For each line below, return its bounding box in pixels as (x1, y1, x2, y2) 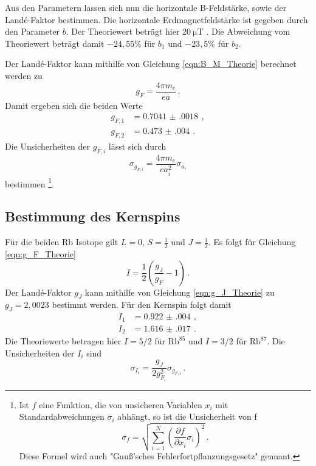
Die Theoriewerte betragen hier (5, 335, 122, 347)
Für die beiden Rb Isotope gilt (5, 235, 118, 248)
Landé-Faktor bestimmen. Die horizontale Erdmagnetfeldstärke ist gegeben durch (5, 13, 308, 26)
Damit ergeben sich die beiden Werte (5, 99, 143, 111)
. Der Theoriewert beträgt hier (66, 25, 180, 38)
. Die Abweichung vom (206, 25, 290, 38)
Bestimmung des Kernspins (5, 207, 180, 226)
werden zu (5, 69, 43, 82)
